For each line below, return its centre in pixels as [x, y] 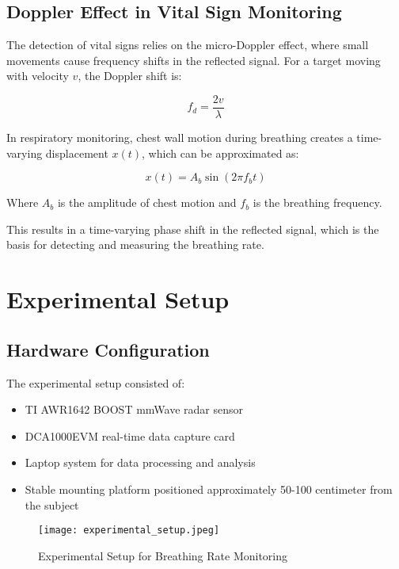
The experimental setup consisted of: [96, 382]
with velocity [38, 76]
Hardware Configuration [108, 349]
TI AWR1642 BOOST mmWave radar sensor [134, 409]
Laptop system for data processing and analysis [140, 462]
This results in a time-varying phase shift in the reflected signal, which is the [193, 229]
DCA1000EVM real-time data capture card [130, 435]
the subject [52, 504]
